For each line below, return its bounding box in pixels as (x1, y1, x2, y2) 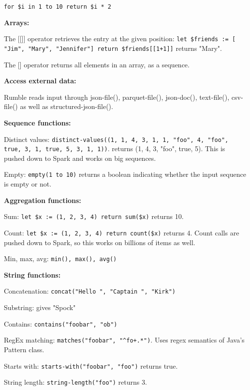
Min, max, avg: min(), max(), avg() (4, 253, 117, 264)
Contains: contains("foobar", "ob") (4, 318, 118, 328)
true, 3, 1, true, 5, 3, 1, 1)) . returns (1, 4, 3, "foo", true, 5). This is (4, 143, 225, 154)
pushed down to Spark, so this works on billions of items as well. (4, 237, 195, 247)
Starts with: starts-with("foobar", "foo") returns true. (4, 360, 178, 371)
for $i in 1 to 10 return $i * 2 (4, 3, 111, 10)
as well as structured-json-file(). (20, 101, 113, 111)
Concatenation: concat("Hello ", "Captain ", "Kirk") (4, 286, 176, 296)
